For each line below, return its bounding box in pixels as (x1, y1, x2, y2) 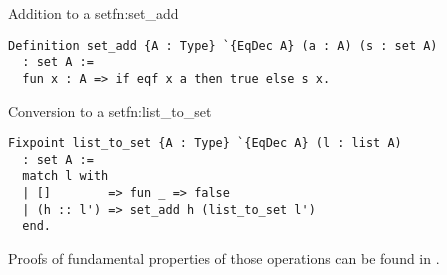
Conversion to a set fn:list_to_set (8, 100, 212, 121)
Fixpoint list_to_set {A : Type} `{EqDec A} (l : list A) (8, 136, 402, 151)
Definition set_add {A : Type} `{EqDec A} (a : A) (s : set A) (8, 38, 438, 53)
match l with (22, 169, 109, 184)
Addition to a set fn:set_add (8, 3, 179, 23)
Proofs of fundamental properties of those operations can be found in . (8, 248, 440, 269)
